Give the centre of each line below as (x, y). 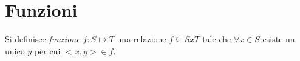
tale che (217, 39)
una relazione (141, 39)
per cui (47, 50)
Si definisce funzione (43, 39)
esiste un (279, 39)
